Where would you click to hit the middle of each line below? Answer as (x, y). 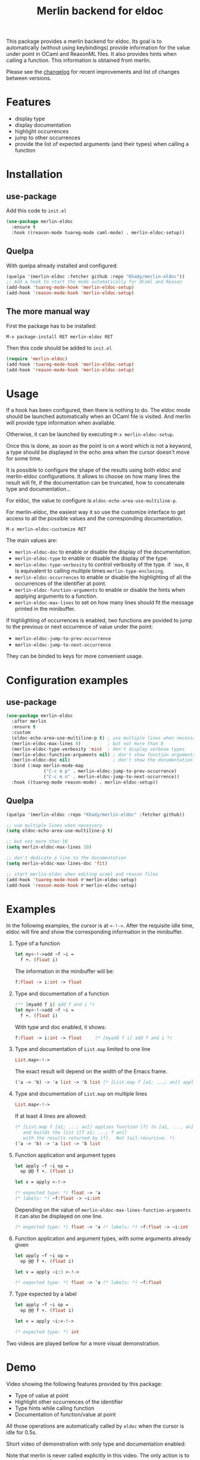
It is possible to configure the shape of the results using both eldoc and (94, 470)
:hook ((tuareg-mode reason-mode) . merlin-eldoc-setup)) (85, 782)
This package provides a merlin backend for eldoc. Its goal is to (84, 41)
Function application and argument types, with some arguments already (103, 1238)
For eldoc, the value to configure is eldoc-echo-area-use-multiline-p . (92, 501)
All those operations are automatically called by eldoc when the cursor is (95, 1426)
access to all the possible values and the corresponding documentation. (95, 519)
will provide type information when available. (61, 423)
